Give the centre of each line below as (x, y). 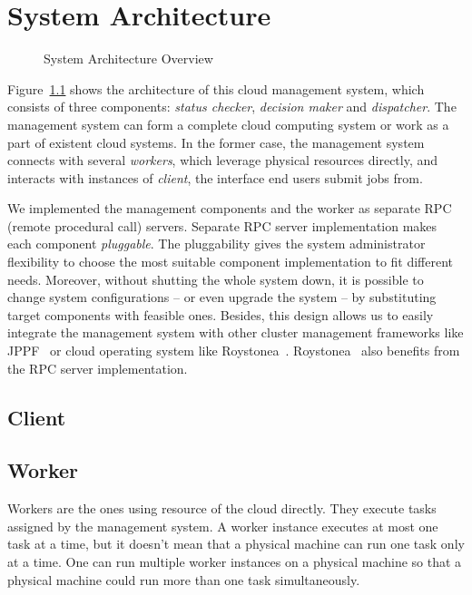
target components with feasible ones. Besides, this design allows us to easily (221, 314)
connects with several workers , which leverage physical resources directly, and (223, 160)
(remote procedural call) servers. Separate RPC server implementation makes (222, 225)
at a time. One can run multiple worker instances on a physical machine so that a (235, 561)
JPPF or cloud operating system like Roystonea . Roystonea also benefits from (234, 351)
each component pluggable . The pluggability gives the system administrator (216, 244)
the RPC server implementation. (98, 368)
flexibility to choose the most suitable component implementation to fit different (231, 262)
